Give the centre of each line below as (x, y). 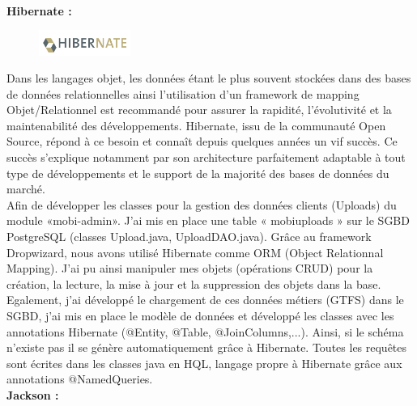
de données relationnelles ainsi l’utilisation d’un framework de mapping (183, 93)
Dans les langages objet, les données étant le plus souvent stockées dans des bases (209, 78)
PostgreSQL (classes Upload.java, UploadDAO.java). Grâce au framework (189, 237)
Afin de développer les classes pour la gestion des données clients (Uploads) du (202, 204)
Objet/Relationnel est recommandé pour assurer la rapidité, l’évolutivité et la (199, 110)
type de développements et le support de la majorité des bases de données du (198, 173)
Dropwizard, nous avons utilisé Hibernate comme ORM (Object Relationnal (195, 252)
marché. (26, 189)
